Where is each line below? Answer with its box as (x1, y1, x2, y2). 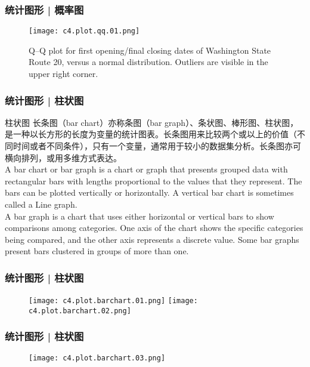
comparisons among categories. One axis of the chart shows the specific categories (5, 221, 303, 234)
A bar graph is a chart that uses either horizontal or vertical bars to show (5, 209, 274, 222)
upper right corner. (29, 67, 98, 80)
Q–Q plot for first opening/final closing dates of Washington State (29, 44, 271, 56)
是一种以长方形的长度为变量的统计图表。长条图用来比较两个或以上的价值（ (5, 128, 297, 140)
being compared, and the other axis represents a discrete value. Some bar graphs (5, 233, 299, 245)
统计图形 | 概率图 (5, 2, 84, 17)
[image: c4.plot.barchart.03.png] (29, 353, 166, 362)
